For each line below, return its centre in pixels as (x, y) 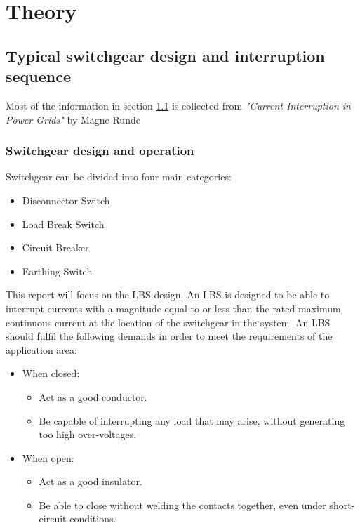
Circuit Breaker (55, 247)
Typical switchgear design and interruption (165, 55)
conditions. (93, 519)
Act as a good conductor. (93, 396)
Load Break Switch (63, 224)
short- (342, 504)
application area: (41, 349)
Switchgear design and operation (100, 151)
